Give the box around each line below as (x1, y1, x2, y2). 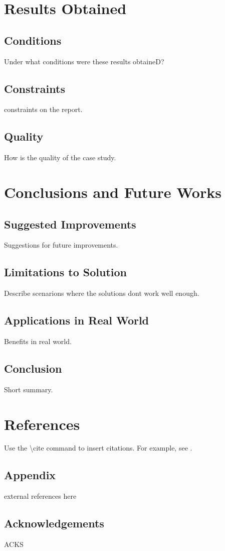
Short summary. (4, 384, 53, 394)
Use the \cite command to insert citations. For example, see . (4, 443, 192, 453)
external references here (4, 491, 77, 501)
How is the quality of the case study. (4, 152, 116, 163)
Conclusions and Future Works (4, 181, 221, 202)
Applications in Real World (4, 312, 149, 328)
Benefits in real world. (4, 336, 72, 346)
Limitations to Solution (4, 264, 127, 280)
